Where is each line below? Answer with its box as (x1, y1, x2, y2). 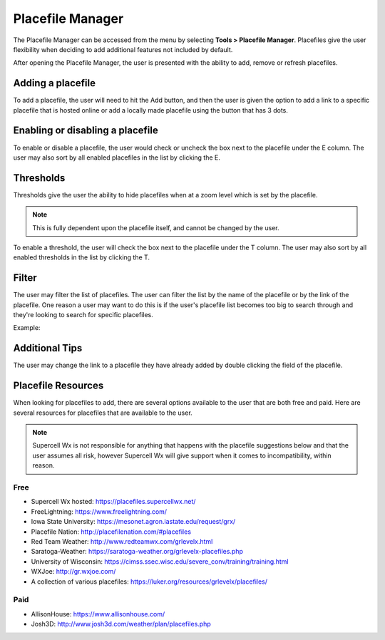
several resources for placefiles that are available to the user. (13, 408, 192, 417)
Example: (13, 324, 41, 332)
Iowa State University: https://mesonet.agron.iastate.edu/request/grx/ (31, 517, 236, 526)
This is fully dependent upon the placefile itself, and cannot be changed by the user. (32, 223, 279, 232)
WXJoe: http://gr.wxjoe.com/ (31, 567, 116, 576)
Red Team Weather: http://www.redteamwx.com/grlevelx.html (31, 537, 213, 545)
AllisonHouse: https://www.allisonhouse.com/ (31, 609, 165, 618)
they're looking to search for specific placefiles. (13, 311, 153, 319)
